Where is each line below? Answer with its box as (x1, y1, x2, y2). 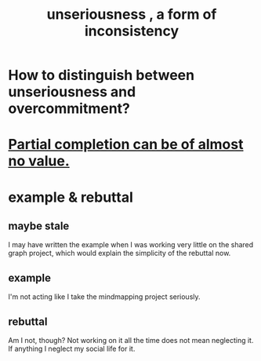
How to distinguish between (8, 67, 194, 84)
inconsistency (85, 22, 179, 40)
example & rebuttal (8, 188, 133, 206)
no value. (8, 152, 71, 170)
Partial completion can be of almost (8, 136, 244, 154)
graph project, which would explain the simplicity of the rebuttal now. (8, 249, 231, 258)
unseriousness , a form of (46, 5, 217, 24)
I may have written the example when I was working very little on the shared (8, 240, 254, 250)
